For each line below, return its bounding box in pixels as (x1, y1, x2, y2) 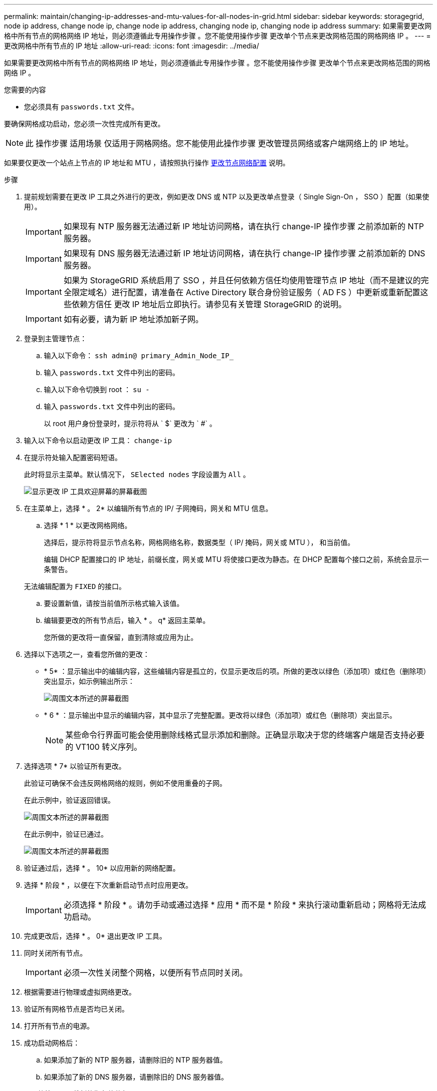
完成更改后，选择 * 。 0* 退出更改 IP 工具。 (24, 932, 167, 940)
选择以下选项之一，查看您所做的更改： (24, 650, 150, 658)
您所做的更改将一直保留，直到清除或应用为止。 (44, 633, 198, 641)
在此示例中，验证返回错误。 (24, 796, 115, 804)
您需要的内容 (4, 85, 46, 94)
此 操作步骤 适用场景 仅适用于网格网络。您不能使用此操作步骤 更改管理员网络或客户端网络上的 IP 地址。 (25, 138, 414, 148)
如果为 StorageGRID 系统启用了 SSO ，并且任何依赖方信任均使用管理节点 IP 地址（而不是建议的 (63, 275, 421, 285)
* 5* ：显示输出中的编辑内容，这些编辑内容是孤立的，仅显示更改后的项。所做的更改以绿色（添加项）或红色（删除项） (44, 667, 431, 675)
